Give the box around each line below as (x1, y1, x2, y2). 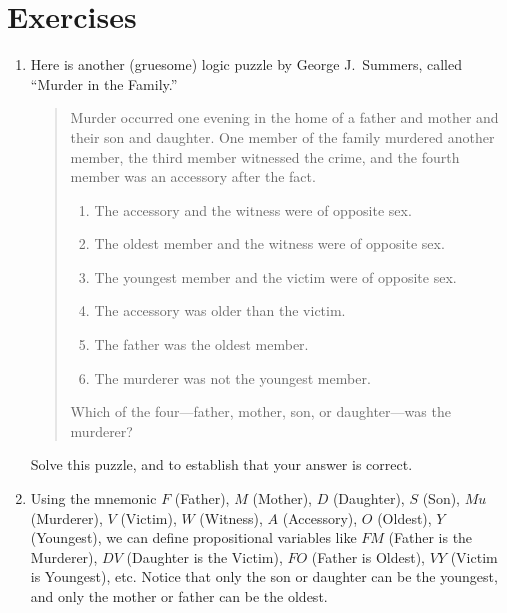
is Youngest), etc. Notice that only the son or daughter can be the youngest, (30, 566, 498, 587)
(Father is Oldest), (311, 546, 425, 567)
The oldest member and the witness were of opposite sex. (94, 233, 445, 254)
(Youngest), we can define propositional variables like (30, 527, 357, 548)
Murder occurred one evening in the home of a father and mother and (70, 107, 499, 128)
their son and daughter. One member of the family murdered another (70, 126, 495, 147)
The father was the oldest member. (94, 334, 309, 355)
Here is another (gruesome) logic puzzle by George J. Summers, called (30, 54, 462, 75)
